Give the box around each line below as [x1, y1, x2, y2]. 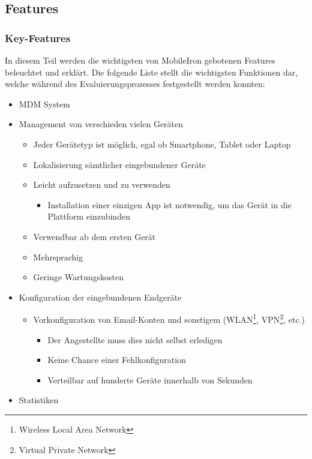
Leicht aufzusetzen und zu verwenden [33, 178, 170, 191]
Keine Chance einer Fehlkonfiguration [47, 353, 186, 366]
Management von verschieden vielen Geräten [19, 118, 184, 130]
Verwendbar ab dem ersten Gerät [33, 230, 156, 242]
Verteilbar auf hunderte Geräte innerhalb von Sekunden [47, 373, 253, 386]
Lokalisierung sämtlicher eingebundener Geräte [33, 158, 206, 170]
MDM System [19, 97, 70, 110]
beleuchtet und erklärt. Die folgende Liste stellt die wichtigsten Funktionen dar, [5, 65, 298, 78]
